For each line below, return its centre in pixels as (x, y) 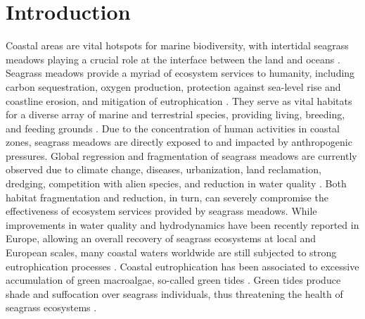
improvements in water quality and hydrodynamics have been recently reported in (182, 224)
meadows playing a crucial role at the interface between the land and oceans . (173, 59)
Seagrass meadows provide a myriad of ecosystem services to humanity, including (180, 73)
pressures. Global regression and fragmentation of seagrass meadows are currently (181, 155)
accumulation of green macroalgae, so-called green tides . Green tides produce (173, 280)
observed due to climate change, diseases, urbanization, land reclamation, (164, 169)
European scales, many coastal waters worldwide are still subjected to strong (171, 252)
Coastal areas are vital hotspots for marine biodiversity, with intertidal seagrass (177, 45)
